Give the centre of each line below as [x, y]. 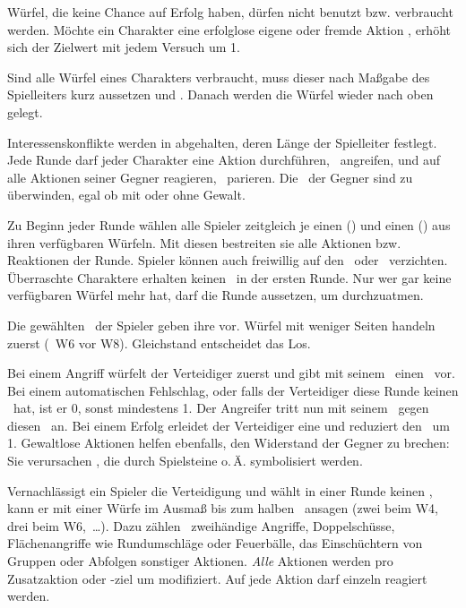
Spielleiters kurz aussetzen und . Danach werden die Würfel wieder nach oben [220, 94]
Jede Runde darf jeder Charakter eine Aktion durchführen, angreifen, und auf [224, 160]
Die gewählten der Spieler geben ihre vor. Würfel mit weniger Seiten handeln [221, 325]
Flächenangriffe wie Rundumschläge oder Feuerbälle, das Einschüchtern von [215, 543]
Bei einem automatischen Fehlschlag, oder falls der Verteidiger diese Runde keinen [233, 390]
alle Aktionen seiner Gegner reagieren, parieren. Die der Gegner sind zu [210, 177]
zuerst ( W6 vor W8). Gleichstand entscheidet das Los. [159, 343]
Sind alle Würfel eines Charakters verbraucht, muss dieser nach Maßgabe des [219, 77]
